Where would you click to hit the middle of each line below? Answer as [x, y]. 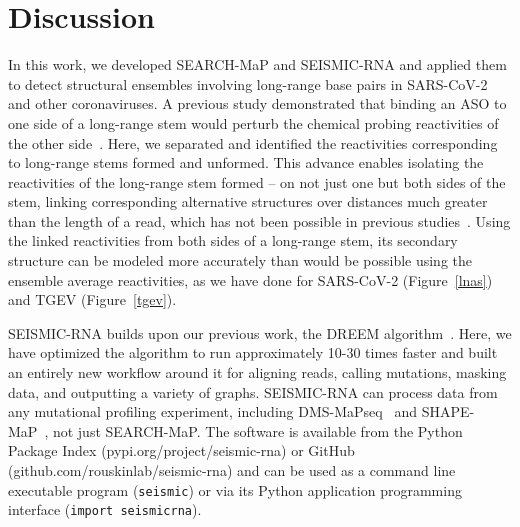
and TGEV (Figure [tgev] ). [92, 299]
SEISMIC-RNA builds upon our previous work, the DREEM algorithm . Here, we [260, 332]
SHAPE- [448, 411]
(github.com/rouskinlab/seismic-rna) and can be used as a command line [232, 470]
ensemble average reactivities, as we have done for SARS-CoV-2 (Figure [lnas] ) [250, 279]
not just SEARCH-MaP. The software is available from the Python [257, 430]
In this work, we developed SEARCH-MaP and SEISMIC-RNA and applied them [257, 64]
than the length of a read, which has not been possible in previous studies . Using [259, 220]
